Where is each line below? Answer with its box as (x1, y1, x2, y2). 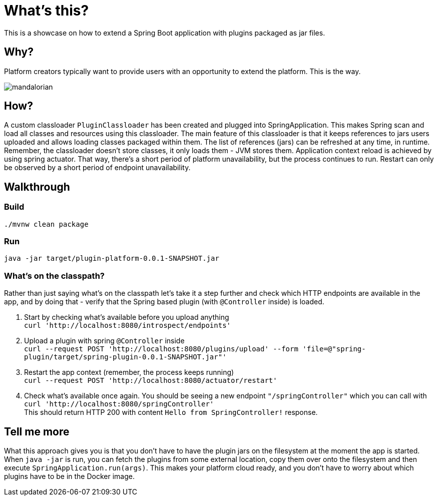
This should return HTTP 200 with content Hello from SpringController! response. (24, 408, 318, 417)
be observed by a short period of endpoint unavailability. (4, 163, 191, 172)
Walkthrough (4, 180, 70, 193)
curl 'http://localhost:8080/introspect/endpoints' (24, 321, 231, 330)
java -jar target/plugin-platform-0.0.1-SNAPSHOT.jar (4, 254, 219, 263)
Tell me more (4, 425, 70, 438)
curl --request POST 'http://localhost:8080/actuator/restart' (24, 376, 277, 385)
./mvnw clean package (4, 220, 89, 228)
